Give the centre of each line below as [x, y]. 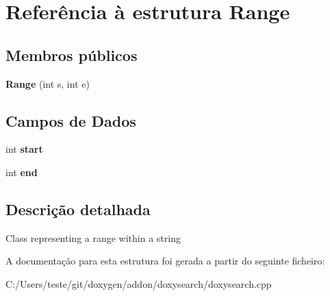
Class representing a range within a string [93, 237]
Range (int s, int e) [48, 83]
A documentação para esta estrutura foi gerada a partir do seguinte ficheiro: [165, 261]
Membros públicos [72, 54]
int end [22, 172]
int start [24, 149]
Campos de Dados [71, 120]
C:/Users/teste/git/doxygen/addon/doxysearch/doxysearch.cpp [139, 283]
